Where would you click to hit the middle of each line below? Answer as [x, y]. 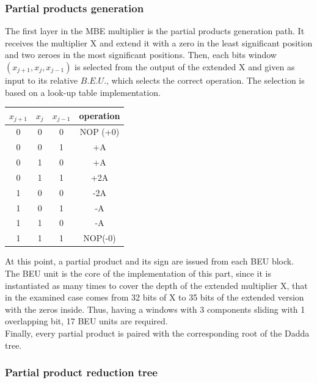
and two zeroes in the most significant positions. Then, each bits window [141, 55]
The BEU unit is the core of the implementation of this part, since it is [138, 273]
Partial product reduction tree [81, 372]
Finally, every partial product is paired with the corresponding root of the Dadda [157, 333]
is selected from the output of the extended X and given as [185, 67]
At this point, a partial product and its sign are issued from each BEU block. [150, 261]
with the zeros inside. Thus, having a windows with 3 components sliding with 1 [155, 309]
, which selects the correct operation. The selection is [206, 80]
